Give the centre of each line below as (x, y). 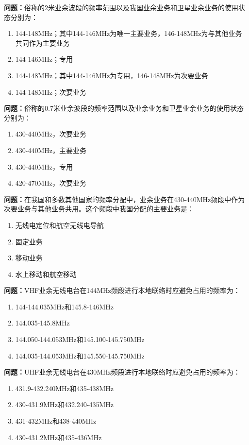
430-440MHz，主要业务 (51, 150)
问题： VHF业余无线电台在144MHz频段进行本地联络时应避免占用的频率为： (122, 290)
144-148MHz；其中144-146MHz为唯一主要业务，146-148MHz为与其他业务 (129, 33)
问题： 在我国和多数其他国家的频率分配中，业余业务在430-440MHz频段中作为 (124, 199)
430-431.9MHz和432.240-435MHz (65, 404)
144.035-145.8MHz (42, 323)
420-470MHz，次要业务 (51, 183)
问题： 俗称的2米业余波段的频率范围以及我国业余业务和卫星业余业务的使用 (121, 7)
